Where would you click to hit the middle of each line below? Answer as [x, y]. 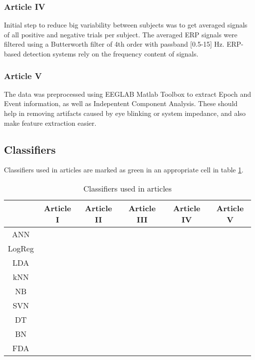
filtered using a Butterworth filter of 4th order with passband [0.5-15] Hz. [114, 44]
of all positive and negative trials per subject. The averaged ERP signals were [121, 34]
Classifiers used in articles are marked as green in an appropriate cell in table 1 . [124, 170]
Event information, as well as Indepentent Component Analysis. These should [121, 103]
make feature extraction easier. [50, 123]
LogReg [21, 248]
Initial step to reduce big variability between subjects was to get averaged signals [126, 25]
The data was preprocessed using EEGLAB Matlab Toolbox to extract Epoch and [127, 94]
